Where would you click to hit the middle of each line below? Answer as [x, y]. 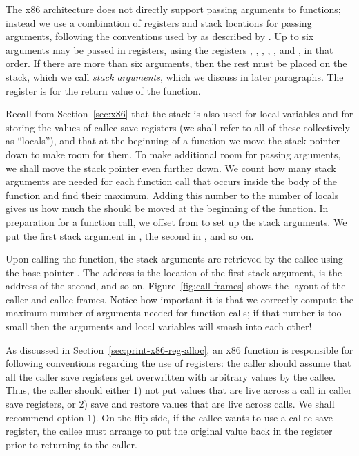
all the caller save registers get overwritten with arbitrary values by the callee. [171, 376]
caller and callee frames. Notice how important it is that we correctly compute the [179, 299]
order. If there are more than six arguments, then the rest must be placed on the [176, 63]
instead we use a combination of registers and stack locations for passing [159, 22]
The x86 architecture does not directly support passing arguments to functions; [173, 9]
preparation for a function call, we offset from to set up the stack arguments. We [176, 221]
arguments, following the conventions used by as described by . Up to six [160, 36]
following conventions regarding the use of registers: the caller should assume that [178, 363]
